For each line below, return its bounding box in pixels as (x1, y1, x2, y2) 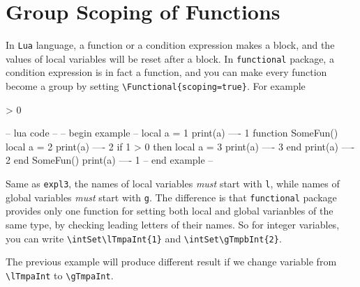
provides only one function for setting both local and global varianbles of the (6, 203, 333, 218)
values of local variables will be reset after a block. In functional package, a (6, 51, 334, 65)
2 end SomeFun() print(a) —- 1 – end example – (6, 153, 213, 167)
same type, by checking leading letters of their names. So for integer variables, (6, 217, 340, 231)
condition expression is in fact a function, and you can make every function (6, 65, 327, 79)
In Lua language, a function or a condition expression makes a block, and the (6, 38, 335, 52)
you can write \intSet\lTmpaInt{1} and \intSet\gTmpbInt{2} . (6, 231, 282, 245)
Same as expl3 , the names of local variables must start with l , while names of (6, 176, 340, 191)
